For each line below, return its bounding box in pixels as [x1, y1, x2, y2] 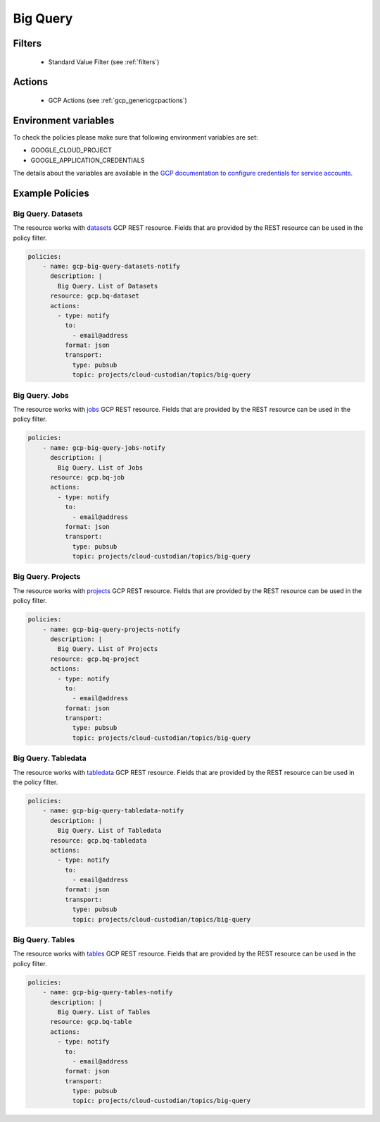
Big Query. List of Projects [57, 645, 158, 653]
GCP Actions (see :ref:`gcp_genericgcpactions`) [48, 96, 188, 104]
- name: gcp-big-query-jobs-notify [42, 444, 165, 451]
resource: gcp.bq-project [50, 654, 140, 663]
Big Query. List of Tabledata [57, 827, 162, 835]
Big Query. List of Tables [57, 1008, 151, 1016]
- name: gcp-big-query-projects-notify [42, 625, 181, 633]
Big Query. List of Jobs [57, 463, 144, 472]
